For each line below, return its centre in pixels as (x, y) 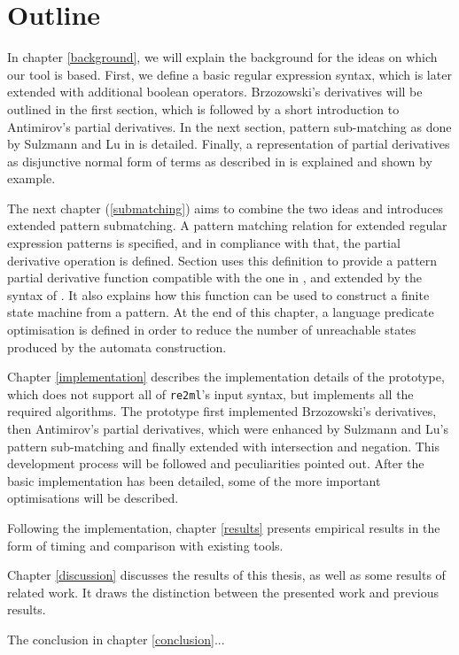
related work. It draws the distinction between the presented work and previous (223, 592)
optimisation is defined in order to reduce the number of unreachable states (212, 330)
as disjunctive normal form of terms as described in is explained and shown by (220, 161)
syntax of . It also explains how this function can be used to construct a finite (218, 294)
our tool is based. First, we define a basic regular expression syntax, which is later (229, 74)
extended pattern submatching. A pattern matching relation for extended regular (227, 225)
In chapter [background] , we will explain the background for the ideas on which (222, 57)
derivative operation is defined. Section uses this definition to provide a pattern (222, 260)
